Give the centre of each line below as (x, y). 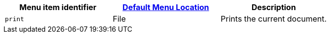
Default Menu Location (166, 7)
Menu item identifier (58, 7)
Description (274, 7)
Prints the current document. (274, 19)
